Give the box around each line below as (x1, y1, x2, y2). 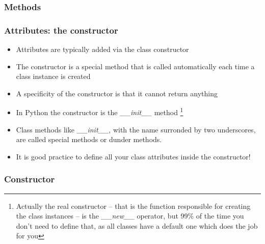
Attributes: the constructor (4, 23, 118, 36)
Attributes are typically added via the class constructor (16, 44, 189, 55)
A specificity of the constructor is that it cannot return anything (16, 88, 218, 98)
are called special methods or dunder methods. (16, 134, 162, 145)
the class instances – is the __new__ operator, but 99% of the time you (16, 210, 244, 221)
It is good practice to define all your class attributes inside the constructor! (16, 151, 251, 161)
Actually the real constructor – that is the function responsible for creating (16, 200, 251, 211)
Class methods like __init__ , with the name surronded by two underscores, (16, 124, 256, 134)
